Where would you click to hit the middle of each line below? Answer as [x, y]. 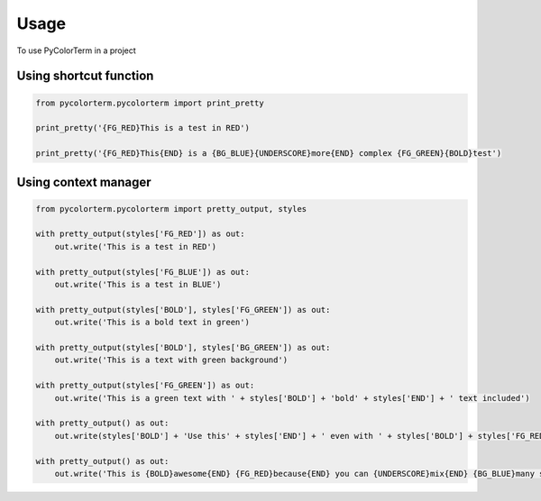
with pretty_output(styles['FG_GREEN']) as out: [145, 386]
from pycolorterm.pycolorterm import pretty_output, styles [171, 209]
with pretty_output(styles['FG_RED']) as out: [140, 234]
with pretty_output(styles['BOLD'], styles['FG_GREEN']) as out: [183, 310]
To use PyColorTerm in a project [77, 50]
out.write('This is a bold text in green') [152, 323]
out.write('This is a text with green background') [171, 360]
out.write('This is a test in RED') [135, 246]
